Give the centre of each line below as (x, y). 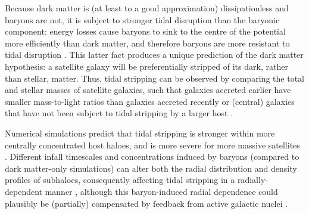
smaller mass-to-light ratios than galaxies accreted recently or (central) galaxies (150, 101)
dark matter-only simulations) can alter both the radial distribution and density (151, 168)
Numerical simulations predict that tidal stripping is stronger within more (140, 133)
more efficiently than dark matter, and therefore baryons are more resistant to (147, 43)
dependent (24, 191)
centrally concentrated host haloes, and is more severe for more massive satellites (152, 145)
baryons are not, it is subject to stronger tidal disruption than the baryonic (142, 19)
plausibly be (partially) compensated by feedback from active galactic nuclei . (146, 203)
